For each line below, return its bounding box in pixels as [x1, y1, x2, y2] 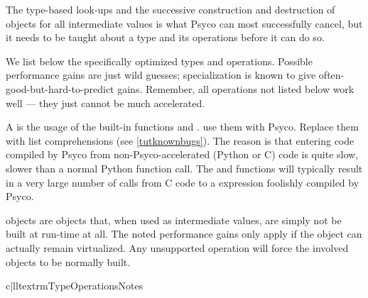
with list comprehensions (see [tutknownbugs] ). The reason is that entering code [6, 133, 355, 148]
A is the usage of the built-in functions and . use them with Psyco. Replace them [6, 119, 359, 134]
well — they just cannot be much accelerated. [6, 95, 205, 110]
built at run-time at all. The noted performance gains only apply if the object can [6, 226, 362, 241]
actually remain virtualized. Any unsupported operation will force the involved [6, 240, 349, 255]
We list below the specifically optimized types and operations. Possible [6, 53, 313, 68]
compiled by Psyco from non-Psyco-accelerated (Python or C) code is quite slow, [6, 147, 359, 162]
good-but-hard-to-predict [6, 81, 114, 96]
